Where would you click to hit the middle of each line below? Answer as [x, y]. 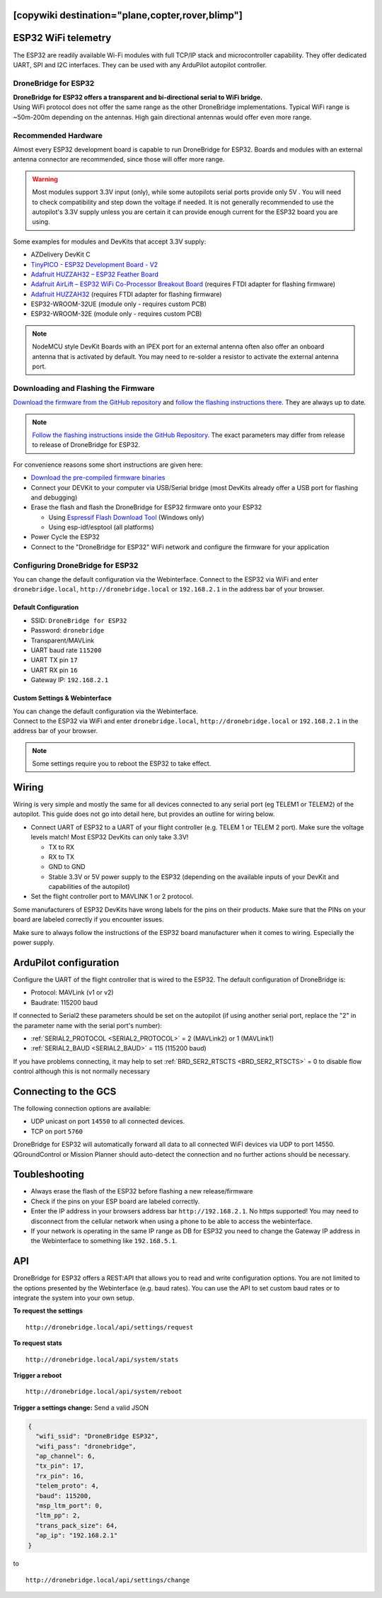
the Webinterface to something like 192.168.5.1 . [104, 1241]
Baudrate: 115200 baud [64, 1002]
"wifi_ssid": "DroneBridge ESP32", [97, 1436]
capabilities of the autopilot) [89, 887]
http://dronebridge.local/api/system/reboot [104, 1392]
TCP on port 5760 [57, 1131]
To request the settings [48, 1311]
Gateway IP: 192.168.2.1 [70, 680]
